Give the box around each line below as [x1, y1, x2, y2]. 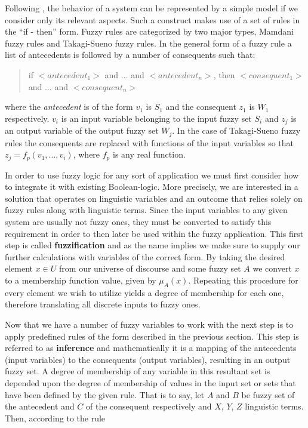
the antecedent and [5, 400, 75, 412]
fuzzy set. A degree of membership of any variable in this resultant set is [5, 365, 270, 377]
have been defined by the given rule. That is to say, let [5, 388, 205, 401]
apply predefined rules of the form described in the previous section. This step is [5, 330, 299, 342]
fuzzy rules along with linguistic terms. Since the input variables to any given [5, 204, 288, 216]
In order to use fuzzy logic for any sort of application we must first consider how [5, 168, 299, 181]
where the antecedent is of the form [5, 100, 133, 113]
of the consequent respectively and [86, 400, 212, 412]
